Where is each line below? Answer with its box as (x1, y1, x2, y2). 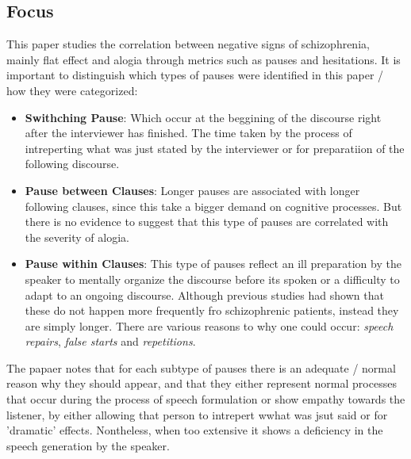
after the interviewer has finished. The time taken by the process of (25, 124, 352, 141)
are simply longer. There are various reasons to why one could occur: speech (25, 317, 394, 334)
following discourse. (25, 155, 120, 172)
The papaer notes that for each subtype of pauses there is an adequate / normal (6, 359, 396, 376)
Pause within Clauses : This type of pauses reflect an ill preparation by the (25, 255, 401, 272)
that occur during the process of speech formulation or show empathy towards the (6, 391, 405, 407)
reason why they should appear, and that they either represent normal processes (6, 375, 397, 392)
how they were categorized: (6, 82, 138, 98)
